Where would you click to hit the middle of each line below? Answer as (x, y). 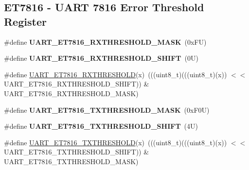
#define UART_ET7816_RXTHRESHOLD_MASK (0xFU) (105, 42)
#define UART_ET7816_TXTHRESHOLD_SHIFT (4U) (101, 126)
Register (25, 21)
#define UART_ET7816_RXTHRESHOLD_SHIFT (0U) (101, 58)
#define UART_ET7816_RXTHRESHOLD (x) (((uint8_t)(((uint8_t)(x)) (116, 74)
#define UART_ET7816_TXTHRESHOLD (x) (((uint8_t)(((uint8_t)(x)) (116, 142)
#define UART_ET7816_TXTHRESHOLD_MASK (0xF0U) (107, 110)
